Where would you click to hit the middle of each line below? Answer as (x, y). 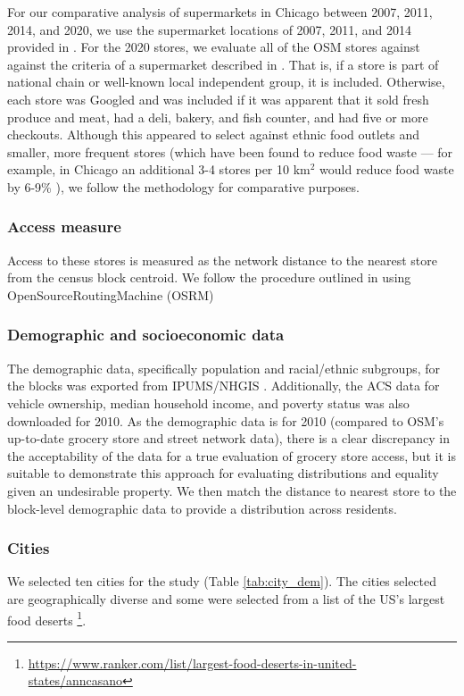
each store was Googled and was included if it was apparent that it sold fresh (218, 99)
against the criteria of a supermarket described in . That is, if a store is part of (223, 64)
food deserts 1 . (47, 618)
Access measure (64, 226)
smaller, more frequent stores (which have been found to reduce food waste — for (230, 151)
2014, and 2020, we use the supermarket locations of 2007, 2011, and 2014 (209, 29)
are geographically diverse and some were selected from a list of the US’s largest (226, 598)
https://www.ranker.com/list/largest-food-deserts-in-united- (192, 662)
